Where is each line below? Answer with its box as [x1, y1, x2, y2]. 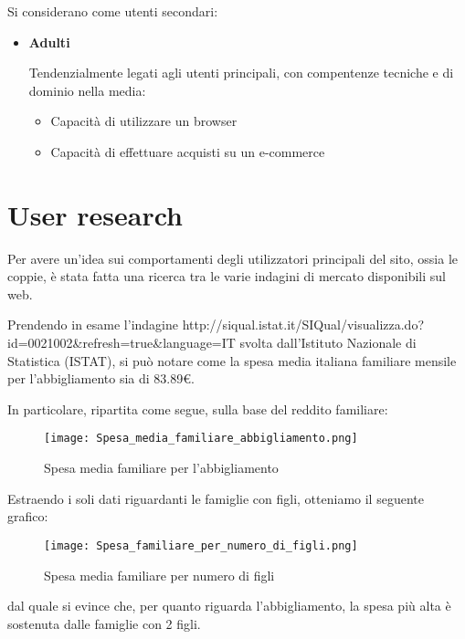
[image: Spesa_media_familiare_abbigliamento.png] [44, 432, 358, 445]
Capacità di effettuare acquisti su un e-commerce [50, 141, 325, 161]
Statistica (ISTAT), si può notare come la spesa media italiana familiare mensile [7, 351, 457, 370]
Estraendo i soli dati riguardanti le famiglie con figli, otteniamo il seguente [7, 488, 424, 508]
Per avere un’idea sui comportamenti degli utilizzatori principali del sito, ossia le [7, 248, 459, 267]
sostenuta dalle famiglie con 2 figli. [7, 613, 201, 633]
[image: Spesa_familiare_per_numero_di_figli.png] [44, 539, 358, 552]
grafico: [7, 507, 48, 526]
